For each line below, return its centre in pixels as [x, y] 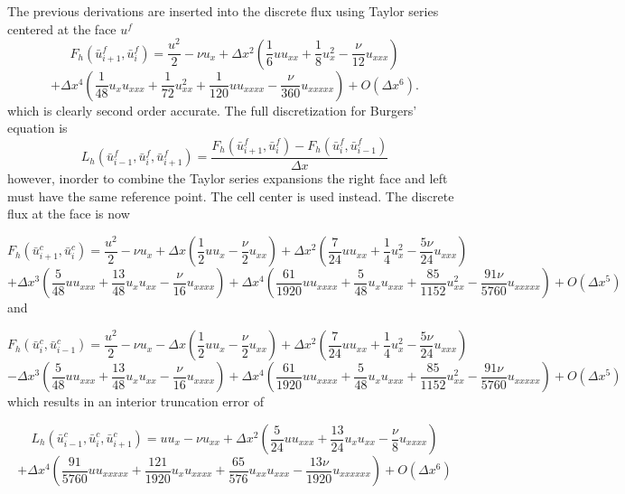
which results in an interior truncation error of [135, 401]
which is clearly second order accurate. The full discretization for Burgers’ [212, 110]
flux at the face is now [69, 214]
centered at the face [62, 28]
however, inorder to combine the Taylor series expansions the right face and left [228, 177]
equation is [37, 128]
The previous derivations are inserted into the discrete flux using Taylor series [223, 11]
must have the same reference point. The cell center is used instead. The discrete [231, 196]
